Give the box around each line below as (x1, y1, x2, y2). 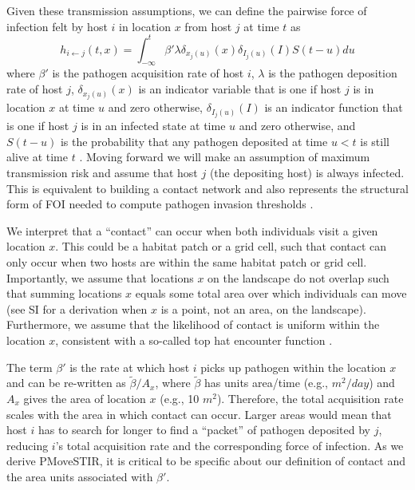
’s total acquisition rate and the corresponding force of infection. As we (55, 437, 404, 453)
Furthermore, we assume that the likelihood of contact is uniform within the (6, 316, 380, 333)
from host (184, 18, 232, 34)
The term (6, 358, 53, 375)
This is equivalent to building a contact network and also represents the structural (6, 180, 409, 196)
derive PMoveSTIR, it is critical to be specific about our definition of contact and (6, 452, 406, 469)
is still (360, 132, 389, 149)
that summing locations (6, 285, 122, 302)
